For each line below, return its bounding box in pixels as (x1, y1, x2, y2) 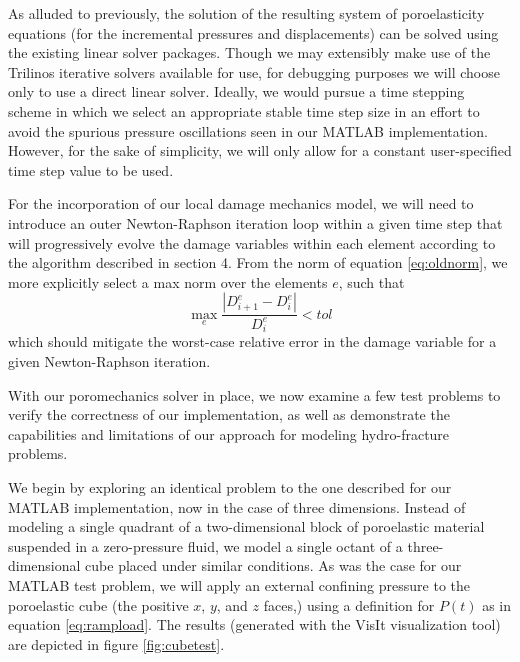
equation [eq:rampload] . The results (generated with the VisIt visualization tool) (8, 614, 501, 635)
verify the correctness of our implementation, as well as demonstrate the (8, 404, 450, 425)
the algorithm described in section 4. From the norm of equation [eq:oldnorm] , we (8, 252, 508, 273)
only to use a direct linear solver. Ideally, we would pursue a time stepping (8, 81, 465, 102)
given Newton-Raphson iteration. (8, 351, 211, 372)
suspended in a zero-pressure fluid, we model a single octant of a (8, 535, 403, 556)
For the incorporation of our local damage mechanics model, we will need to (8, 193, 474, 214)
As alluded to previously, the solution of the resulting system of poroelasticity (8, 3, 485, 23)
